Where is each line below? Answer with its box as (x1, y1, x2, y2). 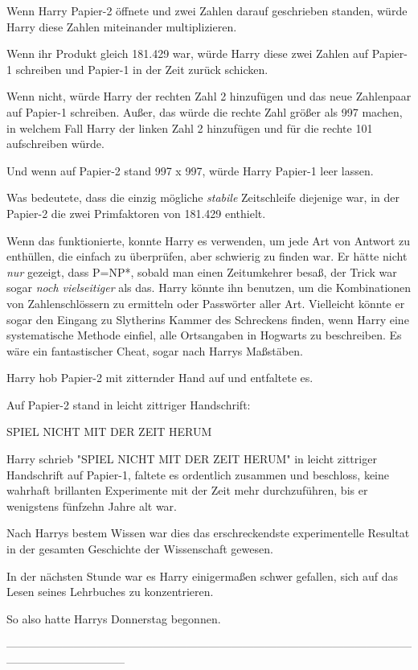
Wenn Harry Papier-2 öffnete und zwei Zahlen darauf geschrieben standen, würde (6, 2, 408, 18)
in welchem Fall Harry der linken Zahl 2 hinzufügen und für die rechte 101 (6, 119, 373, 136)
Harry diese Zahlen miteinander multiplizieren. (6, 18, 237, 35)
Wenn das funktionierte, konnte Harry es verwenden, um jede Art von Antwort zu (6, 232, 411, 249)
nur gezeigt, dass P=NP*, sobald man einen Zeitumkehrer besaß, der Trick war (6, 263, 397, 280)
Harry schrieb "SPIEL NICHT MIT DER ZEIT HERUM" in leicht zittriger (6, 450, 377, 467)
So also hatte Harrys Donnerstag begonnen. (6, 610, 221, 627)
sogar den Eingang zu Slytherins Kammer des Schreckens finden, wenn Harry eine (6, 310, 409, 327)
